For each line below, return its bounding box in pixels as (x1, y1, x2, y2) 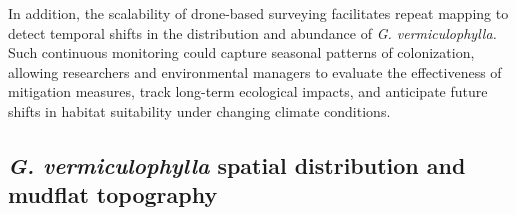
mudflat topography (8, 179, 218, 210)
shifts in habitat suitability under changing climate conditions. (8, 100, 391, 121)
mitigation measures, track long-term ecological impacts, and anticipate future (8, 81, 488, 102)
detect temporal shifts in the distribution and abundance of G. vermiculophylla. (8, 22, 497, 43)
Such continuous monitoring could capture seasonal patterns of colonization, (8, 42, 475, 63)
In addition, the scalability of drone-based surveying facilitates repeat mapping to (8, 3, 509, 23)
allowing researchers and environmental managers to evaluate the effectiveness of (8, 61, 502, 82)
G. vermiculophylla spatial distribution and (8, 149, 466, 180)
